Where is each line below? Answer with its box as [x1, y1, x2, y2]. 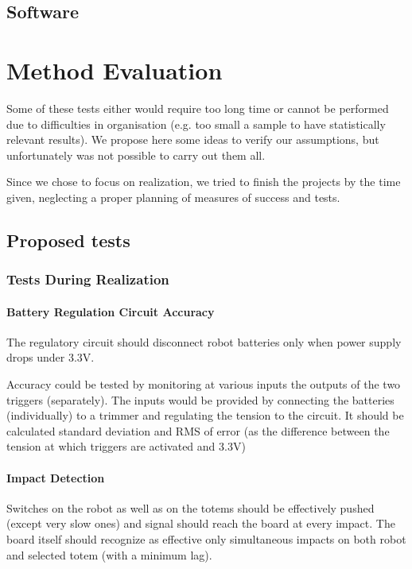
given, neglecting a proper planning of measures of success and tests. [6, 188, 340, 205]
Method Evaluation [6, 53, 223, 86]
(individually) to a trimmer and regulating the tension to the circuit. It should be [6, 407, 404, 424]
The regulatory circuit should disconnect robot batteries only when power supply [6, 333, 402, 350]
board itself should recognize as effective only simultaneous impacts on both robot [6, 531, 406, 548]
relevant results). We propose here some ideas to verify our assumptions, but [6, 131, 379, 148]
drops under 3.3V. [6, 349, 95, 366]
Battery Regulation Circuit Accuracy [6, 303, 215, 319]
